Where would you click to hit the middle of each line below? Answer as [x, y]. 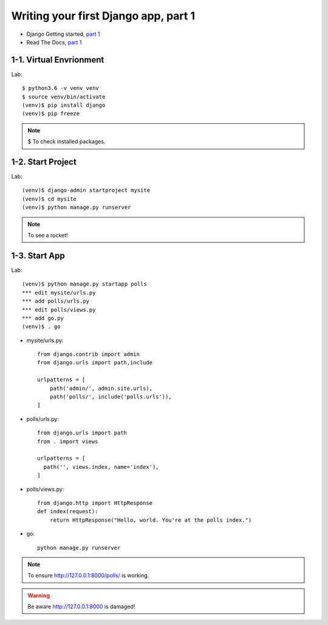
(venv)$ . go [41, 327]
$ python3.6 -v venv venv [61, 88]
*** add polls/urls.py [56, 301]
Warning [39, 595]
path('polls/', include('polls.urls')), [111, 397]
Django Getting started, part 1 [63, 34]
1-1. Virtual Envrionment [58, 60]
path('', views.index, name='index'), [101, 467]
